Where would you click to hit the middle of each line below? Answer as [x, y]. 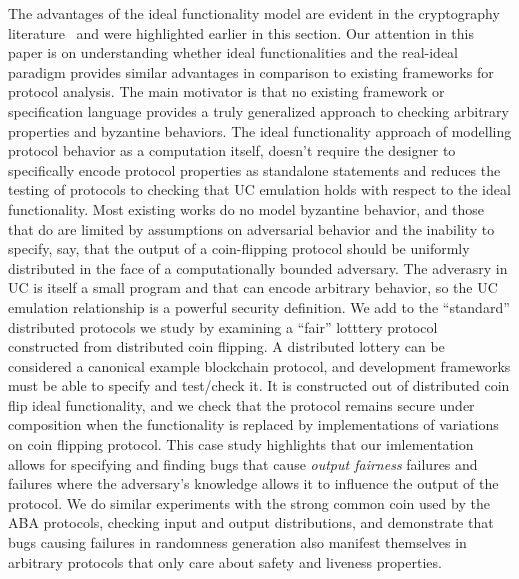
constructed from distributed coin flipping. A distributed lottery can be [226, 346]
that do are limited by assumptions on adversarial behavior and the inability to [251, 228]
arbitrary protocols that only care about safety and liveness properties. [225, 561]
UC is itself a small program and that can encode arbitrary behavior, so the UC [253, 287]
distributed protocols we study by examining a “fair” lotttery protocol [223, 326]
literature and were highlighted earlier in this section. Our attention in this [241, 32]
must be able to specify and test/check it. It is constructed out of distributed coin [259, 385]
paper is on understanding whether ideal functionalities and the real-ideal [233, 52]
